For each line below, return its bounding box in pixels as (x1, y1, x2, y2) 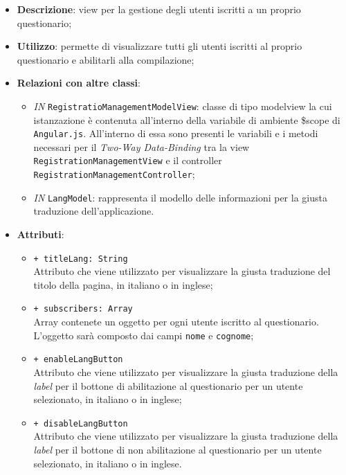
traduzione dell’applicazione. (33, 204, 154, 218)
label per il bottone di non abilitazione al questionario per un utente (33, 442, 322, 457)
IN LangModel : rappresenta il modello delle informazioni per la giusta (33, 190, 327, 204)
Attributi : (17, 227, 64, 242)
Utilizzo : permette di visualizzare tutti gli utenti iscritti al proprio (17, 39, 302, 53)
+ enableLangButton (33, 355, 123, 365)
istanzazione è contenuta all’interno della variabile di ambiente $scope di (33, 112, 340, 127)
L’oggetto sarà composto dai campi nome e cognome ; (33, 328, 254, 342)
